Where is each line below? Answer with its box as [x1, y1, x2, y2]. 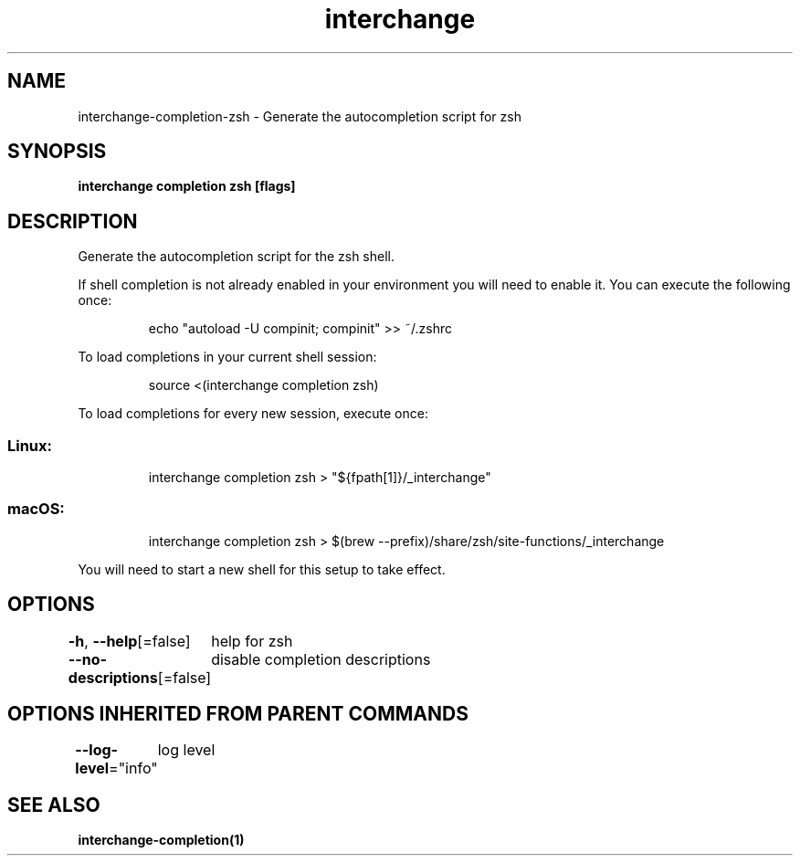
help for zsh [211, 631, 293, 650]
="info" [109, 759, 158, 778]
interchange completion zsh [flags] [78, 178, 296, 195]
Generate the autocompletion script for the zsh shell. [78, 248, 395, 265]
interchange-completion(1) [78, 832, 245, 848]
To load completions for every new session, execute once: [78, 405, 428, 422]
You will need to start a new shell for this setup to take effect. [78, 561, 446, 577]
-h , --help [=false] [68, 631, 191, 650]
